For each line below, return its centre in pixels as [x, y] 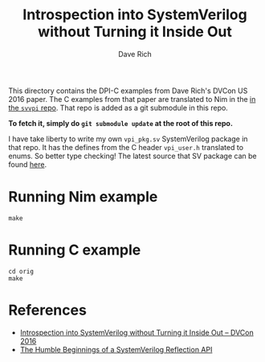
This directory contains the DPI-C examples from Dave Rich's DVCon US [128, 91]
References [47, 310]
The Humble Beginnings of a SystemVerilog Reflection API [116, 349]
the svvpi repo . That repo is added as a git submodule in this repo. [118, 108]
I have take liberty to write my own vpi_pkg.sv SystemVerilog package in [128, 139]
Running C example [75, 250]
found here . [27, 164]
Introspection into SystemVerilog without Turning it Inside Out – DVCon [137, 332]
